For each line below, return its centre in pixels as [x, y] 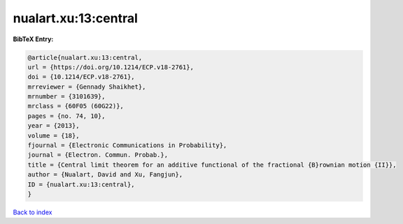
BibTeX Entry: [33, 39]
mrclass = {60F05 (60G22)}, [76, 106]
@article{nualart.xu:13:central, [85, 57]
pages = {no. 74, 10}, [66, 116]
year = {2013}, [54, 126]
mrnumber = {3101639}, [66, 97]
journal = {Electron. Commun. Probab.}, [98, 155]
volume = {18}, [54, 135]
